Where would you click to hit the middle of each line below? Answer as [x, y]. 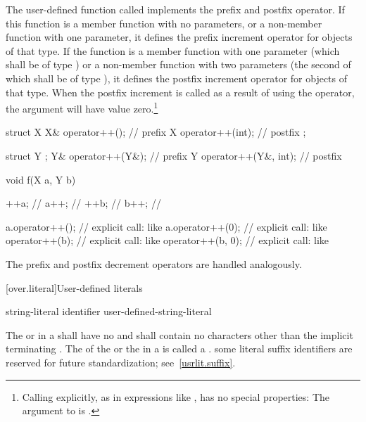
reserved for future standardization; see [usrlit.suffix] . [121, 362]
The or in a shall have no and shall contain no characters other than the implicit [179, 334]
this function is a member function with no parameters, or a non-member [164, 23]
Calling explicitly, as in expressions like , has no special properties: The [176, 396]
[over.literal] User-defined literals [74, 287]
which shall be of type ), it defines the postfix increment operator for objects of [177, 78]
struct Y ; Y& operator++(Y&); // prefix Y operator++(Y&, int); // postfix [174, 155]
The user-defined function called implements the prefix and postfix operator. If [175, 9]
